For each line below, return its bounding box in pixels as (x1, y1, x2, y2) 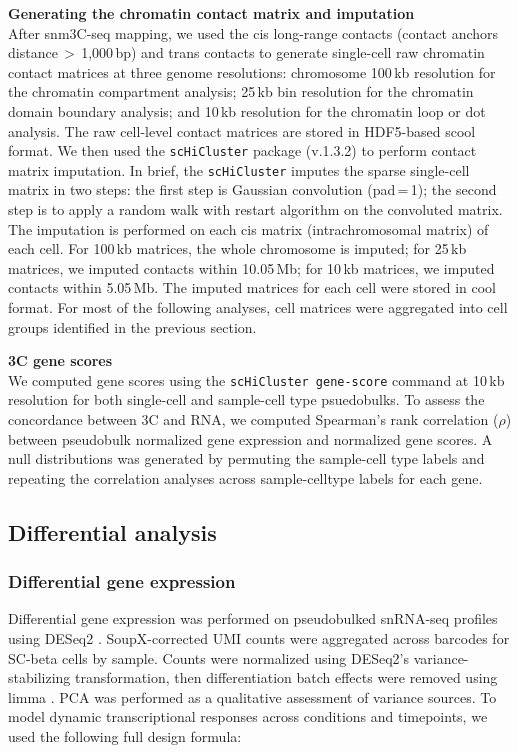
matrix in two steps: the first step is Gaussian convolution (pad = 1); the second (8, 179, 497, 200)
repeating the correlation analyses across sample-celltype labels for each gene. (8, 467, 483, 488)
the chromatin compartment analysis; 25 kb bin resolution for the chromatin (8, 81, 474, 102)
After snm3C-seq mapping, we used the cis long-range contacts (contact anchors (8, 22, 499, 43)
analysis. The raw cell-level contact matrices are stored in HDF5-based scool (8, 120, 476, 141)
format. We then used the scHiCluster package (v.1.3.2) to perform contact (8, 140, 477, 161)
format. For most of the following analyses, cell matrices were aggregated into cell (8, 297, 508, 318)
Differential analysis (8, 516, 217, 547)
